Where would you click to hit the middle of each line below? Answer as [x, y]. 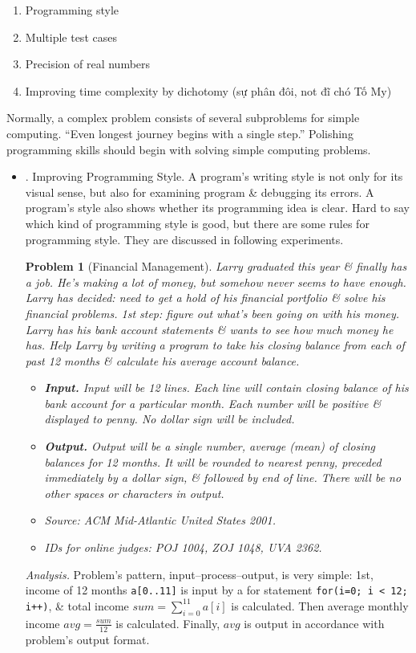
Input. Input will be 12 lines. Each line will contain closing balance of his [226, 388]
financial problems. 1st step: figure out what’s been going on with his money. [212, 313]
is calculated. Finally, [168, 623]
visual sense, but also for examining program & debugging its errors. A [200, 192]
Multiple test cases [71, 37]
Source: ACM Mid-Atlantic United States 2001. [160, 520]
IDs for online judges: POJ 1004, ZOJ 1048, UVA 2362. [183, 547]
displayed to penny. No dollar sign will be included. [170, 419]
